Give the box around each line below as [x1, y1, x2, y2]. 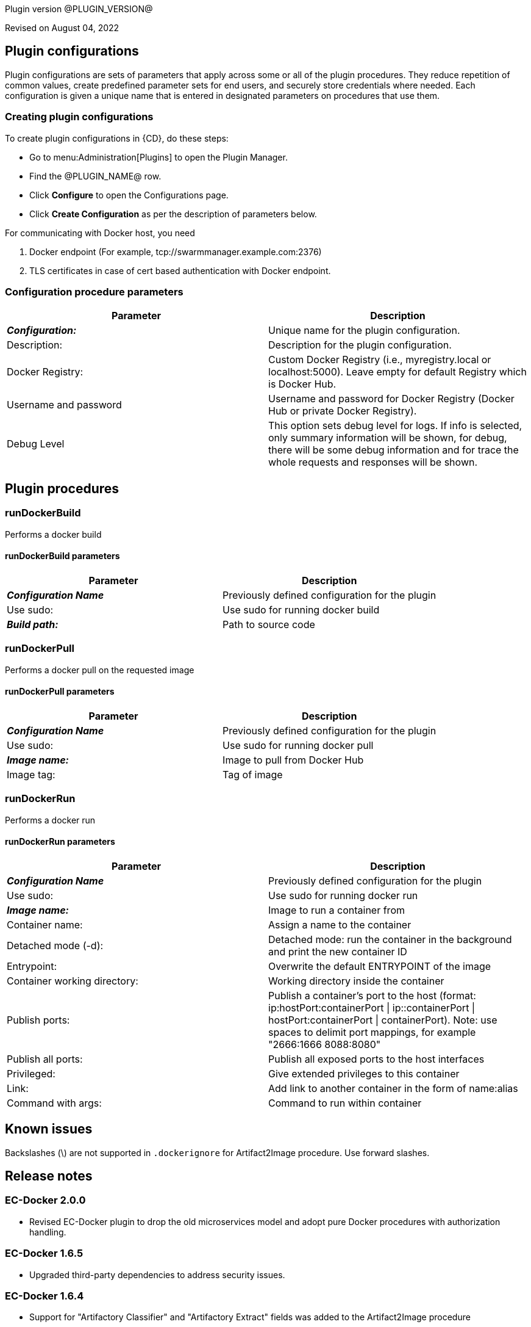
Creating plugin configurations [5, 110, 154, 123]
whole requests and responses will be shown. [268, 456, 478, 469]
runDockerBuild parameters [5, 551, 120, 562]
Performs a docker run [5, 814, 96, 825]
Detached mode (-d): [7, 939, 104, 952]
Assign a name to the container [268, 918, 412, 931]
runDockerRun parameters [5, 836, 115, 847]
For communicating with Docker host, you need [5, 227, 195, 238]
